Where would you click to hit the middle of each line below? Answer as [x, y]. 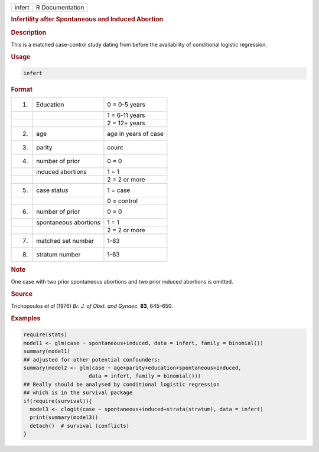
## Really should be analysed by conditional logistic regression [121, 384]
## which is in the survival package [78, 393]
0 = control [123, 201]
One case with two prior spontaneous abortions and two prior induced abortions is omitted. [122, 282]
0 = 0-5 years [126, 105]
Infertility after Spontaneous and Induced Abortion [87, 19]
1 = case [119, 190]
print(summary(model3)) [64, 417]
